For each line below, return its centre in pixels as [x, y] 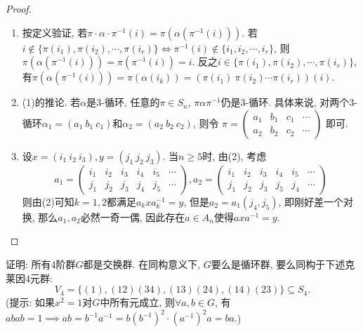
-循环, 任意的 [131, 102]
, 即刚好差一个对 [316, 201]
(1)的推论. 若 [51, 102]
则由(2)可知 [48, 201]
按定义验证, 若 [55, 32]
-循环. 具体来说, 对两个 [297, 102]
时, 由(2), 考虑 [235, 155]
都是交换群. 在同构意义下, [142, 264]
